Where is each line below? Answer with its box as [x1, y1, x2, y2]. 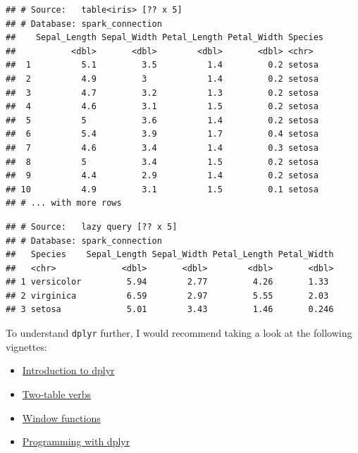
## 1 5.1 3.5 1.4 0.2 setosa [6, 60, 319, 70]
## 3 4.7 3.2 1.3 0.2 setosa [6, 87, 319, 98]
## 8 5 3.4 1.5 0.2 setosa [6, 156, 319, 167]
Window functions [22, 410, 101, 425]
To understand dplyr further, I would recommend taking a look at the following [6, 325, 352, 340]
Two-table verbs [22, 386, 92, 401]
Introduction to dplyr [22, 363, 115, 378]
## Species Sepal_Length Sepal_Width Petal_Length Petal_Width [6, 249, 334, 260]
